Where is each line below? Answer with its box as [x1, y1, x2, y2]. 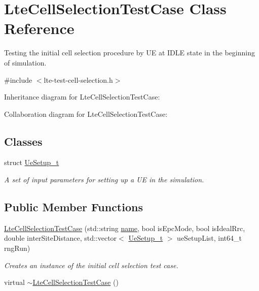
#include [4, 74, 32, 85]
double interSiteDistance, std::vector [4, 233, 117, 243]
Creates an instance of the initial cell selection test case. [4, 260, 178, 270]
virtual [4, 277, 25, 287]
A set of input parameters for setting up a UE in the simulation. [4, 174, 204, 185]
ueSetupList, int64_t [177, 233, 242, 243]
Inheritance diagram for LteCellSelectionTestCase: [4, 91, 160, 102]
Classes [4, 133, 43, 149]
